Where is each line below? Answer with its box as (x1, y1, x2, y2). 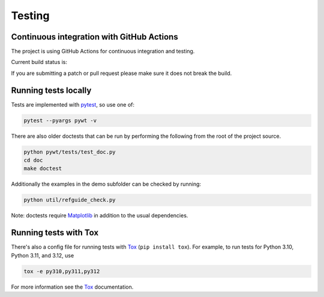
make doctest (23, 165, 62, 172)
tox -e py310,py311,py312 (23, 268, 100, 275)
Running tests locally (11, 85, 92, 95)
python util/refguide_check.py (23, 196, 116, 204)
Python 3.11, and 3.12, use (11, 251, 74, 259)
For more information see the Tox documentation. (11, 283, 134, 290)
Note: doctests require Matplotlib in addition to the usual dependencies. (11, 212, 188, 219)
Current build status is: (11, 59, 68, 66)
